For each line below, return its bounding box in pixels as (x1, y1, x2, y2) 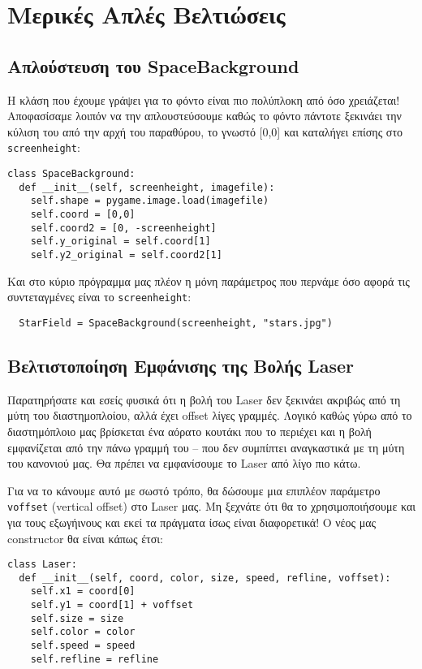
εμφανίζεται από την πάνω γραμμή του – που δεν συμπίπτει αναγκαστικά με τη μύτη (7, 438, 405, 455)
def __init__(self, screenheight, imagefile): (19, 181, 275, 193)
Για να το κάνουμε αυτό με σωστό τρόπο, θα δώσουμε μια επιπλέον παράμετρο (7, 481, 381, 499)
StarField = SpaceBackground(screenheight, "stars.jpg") (19, 317, 333, 329)
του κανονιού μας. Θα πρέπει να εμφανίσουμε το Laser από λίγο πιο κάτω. (7, 455, 361, 472)
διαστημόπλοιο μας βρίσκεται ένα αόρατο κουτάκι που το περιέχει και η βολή (7, 422, 372, 439)
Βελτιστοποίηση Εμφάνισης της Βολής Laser (7, 352, 354, 378)
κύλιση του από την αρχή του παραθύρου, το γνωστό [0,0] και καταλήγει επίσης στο (7, 123, 403, 140)
